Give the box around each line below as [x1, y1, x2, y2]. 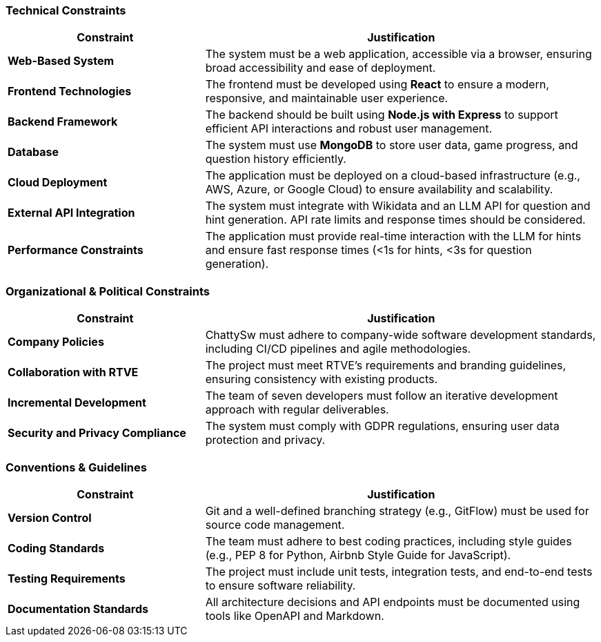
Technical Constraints [6, 3, 126, 17]
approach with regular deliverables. [205, 402, 389, 417]
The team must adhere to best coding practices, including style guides [205, 534, 572, 548]
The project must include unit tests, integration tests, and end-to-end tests [205, 564, 593, 578]
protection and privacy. [205, 433, 326, 447]
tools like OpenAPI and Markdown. [205, 608, 384, 623]
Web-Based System [8, 54, 115, 68]
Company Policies [8, 335, 104, 349]
